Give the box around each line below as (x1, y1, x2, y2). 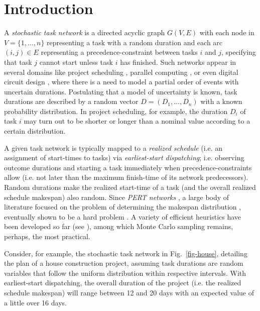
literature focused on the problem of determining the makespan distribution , (4, 201, 241, 212)
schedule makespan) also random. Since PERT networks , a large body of (4, 191, 229, 202)
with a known (200, 96, 242, 107)
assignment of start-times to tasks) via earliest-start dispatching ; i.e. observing (4, 152, 244, 163)
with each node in (199, 27, 254, 38)
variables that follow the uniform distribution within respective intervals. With (4, 267, 246, 278)
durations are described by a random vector (4, 96, 139, 107)
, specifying (221, 47, 256, 57)
